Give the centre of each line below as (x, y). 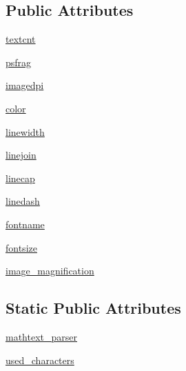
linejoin (21, 155)
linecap (20, 178)
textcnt (21, 39)
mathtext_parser (41, 336)
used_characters (40, 360)
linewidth (25, 131)
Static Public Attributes (93, 308)
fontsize (21, 247)
